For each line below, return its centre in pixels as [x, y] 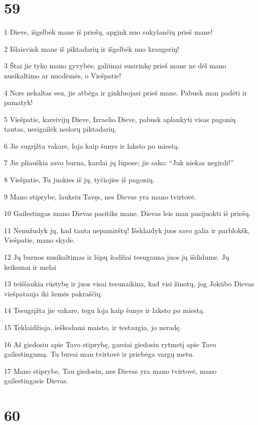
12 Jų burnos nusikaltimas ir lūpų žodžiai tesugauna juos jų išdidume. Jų [117, 257]
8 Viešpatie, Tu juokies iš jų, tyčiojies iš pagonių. [80, 180]
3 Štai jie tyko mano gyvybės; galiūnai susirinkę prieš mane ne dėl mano [115, 66]
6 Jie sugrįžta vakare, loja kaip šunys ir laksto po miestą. [92, 145]
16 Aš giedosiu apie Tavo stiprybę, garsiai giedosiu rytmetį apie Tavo [110, 344]
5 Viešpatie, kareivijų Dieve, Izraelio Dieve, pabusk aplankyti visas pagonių [120, 119]
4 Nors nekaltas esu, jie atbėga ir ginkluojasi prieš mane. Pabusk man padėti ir [126, 92]
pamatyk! [19, 102]
